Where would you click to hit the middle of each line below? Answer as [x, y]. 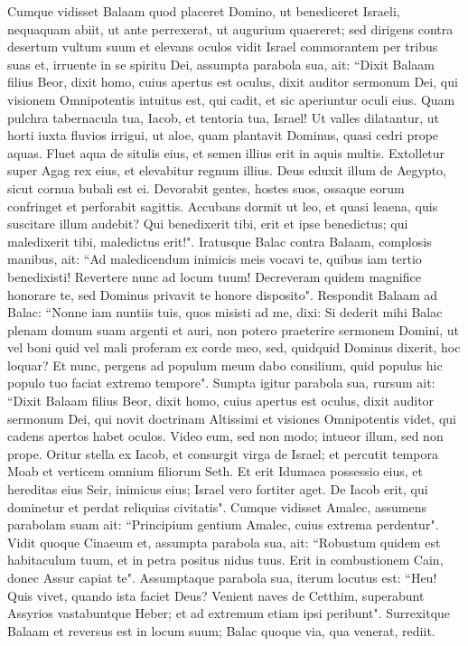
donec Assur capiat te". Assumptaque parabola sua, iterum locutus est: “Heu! [222, 577]
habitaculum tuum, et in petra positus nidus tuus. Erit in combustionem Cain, [225, 560]
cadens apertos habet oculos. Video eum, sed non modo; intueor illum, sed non [225, 436]
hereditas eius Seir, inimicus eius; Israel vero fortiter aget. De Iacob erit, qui [218, 489]
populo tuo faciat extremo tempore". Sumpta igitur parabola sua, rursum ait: [221, 383]
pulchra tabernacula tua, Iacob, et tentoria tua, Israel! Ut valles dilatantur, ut [223, 117]
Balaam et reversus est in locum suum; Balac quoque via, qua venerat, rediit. [221, 630]
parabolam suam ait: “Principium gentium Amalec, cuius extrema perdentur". [223, 524]
